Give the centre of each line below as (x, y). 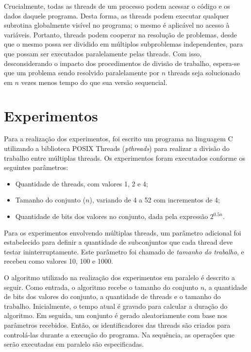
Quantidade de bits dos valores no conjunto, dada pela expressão (112, 216)
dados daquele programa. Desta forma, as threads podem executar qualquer (117, 15)
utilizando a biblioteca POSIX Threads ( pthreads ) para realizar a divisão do (117, 148)
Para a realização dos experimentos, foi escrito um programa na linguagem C (118, 139)
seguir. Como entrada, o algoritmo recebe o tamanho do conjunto (101, 287)
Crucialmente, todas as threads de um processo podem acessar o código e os (117, 6)
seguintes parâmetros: (36, 167)
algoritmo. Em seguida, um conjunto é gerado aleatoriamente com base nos (116, 315)
